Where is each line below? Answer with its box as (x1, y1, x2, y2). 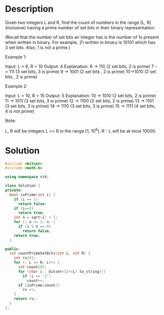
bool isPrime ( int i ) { (9, 192, 56, 197)
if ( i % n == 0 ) (18, 224, 51, 229)
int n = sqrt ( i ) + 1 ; (14, 215, 58, 220)
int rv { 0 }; (14, 256, 36, 260)
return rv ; (14, 296, 36, 301)
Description (5, 3, 54, 15)
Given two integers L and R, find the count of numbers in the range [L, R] (5, 20, 151, 25)
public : (5, 246, 21, 252)
